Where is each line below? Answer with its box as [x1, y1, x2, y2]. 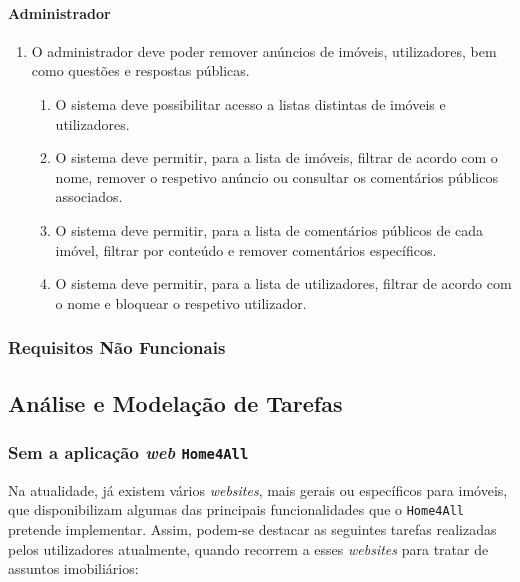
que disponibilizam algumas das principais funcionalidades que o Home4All [8, 499, 464, 520]
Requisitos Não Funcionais [8, 335, 226, 360]
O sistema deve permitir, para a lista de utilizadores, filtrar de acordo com [55, 273, 512, 294]
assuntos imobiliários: [8, 558, 139, 579]
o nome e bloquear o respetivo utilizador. [55, 292, 307, 313]
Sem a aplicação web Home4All [8, 439, 249, 464]
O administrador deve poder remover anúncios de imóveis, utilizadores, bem [31, 40, 497, 61]
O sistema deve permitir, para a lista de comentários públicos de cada [55, 219, 484, 240]
